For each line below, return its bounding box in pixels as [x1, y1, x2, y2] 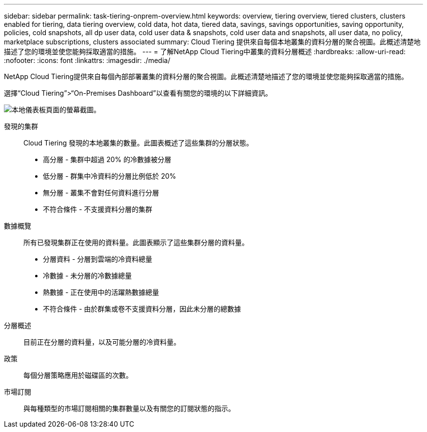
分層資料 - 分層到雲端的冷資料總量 [43, 255, 153, 263]
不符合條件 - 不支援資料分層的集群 [43, 205, 153, 213]
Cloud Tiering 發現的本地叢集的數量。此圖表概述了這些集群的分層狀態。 [23, 139, 253, 147]
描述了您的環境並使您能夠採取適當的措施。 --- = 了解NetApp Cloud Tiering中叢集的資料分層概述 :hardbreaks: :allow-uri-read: [4, 47, 406, 56]
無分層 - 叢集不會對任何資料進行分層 [43, 188, 159, 197]
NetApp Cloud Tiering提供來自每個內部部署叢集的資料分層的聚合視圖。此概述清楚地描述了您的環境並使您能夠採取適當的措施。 [4, 72, 408, 81]
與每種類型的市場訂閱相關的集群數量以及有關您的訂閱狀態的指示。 [23, 404, 235, 412]
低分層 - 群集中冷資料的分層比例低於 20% [43, 172, 176, 180]
